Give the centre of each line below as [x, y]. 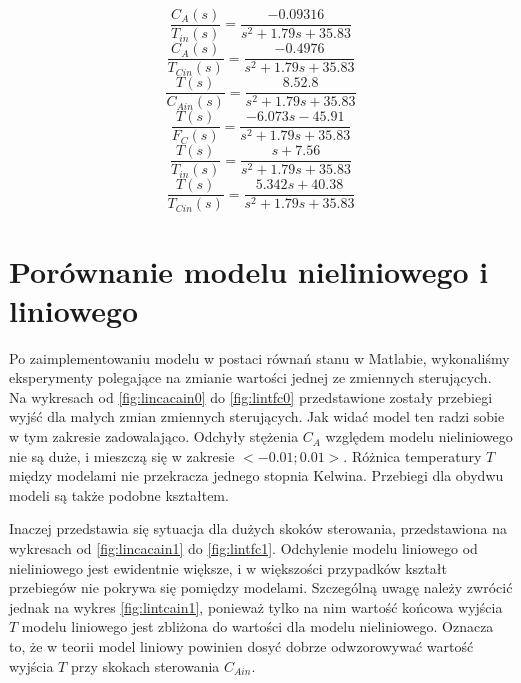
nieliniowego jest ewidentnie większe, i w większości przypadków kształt [228, 567]
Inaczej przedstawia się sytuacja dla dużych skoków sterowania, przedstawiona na [258, 528]
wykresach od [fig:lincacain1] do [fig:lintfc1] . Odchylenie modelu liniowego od [243, 548]
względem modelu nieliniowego [419, 436]
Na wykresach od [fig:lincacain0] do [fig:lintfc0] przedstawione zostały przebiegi [251, 396]
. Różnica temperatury [412, 455]
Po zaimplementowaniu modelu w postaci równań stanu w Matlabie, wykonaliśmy [259, 357]
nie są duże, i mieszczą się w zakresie [122, 455]
